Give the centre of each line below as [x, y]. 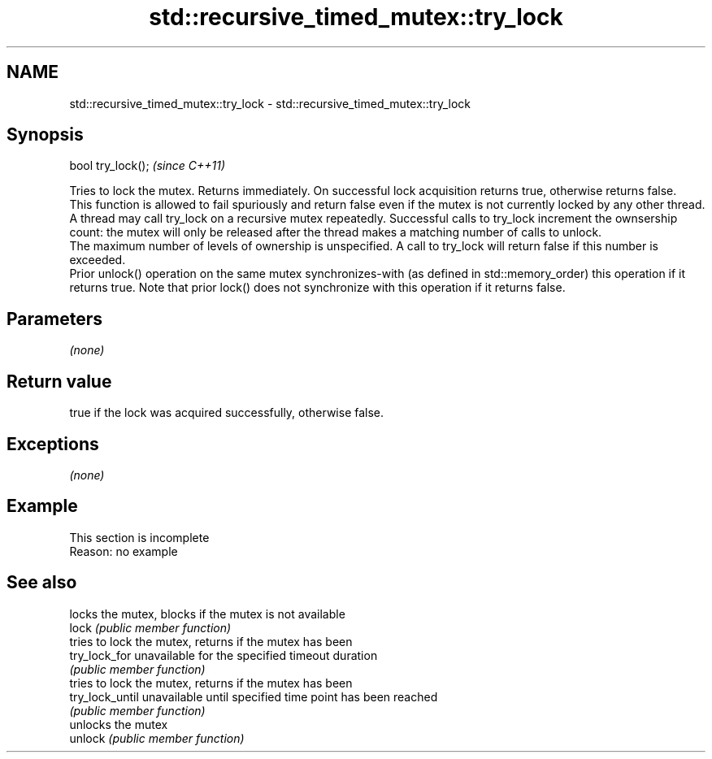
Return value [59, 381]
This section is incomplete [139, 537]
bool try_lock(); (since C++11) [148, 166]
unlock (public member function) [157, 738]
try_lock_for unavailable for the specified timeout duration [224, 655]
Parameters [54, 319]
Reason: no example [124, 551]
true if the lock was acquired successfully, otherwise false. [227, 413]
